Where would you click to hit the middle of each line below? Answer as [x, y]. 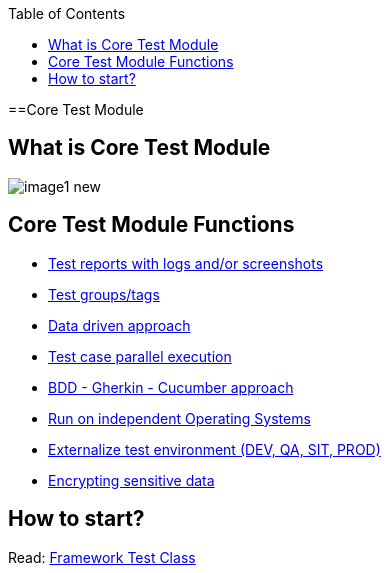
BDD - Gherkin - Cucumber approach [171, 387]
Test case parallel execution [140, 356]
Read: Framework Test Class [102, 557]
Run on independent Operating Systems [179, 418]
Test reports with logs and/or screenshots [186, 263]
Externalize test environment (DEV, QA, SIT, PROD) [214, 449]
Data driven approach [119, 325]
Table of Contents [67, 13]
